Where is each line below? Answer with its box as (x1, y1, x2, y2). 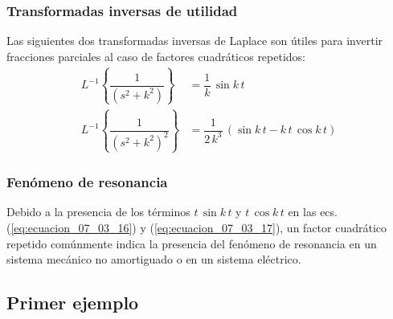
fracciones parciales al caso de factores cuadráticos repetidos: (6, 47, 306, 64)
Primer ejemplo (6, 290, 139, 315)
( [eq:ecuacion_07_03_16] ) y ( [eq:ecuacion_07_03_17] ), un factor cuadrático (6, 219, 387, 236)
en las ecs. (288, 203, 338, 220)
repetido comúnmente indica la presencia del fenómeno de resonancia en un (6, 235, 377, 252)
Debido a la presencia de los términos (6, 203, 190, 220)
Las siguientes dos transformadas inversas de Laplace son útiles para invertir (6, 32, 383, 49)
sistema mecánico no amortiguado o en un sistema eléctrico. (6, 251, 301, 268)
